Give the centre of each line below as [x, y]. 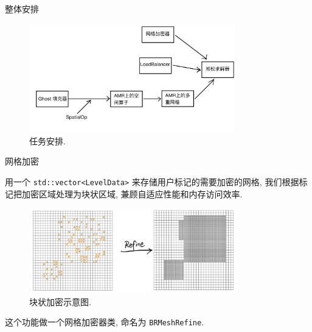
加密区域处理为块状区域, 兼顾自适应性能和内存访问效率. [132, 193]
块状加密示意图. [60, 301]
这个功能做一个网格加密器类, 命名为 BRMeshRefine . [105, 322]
